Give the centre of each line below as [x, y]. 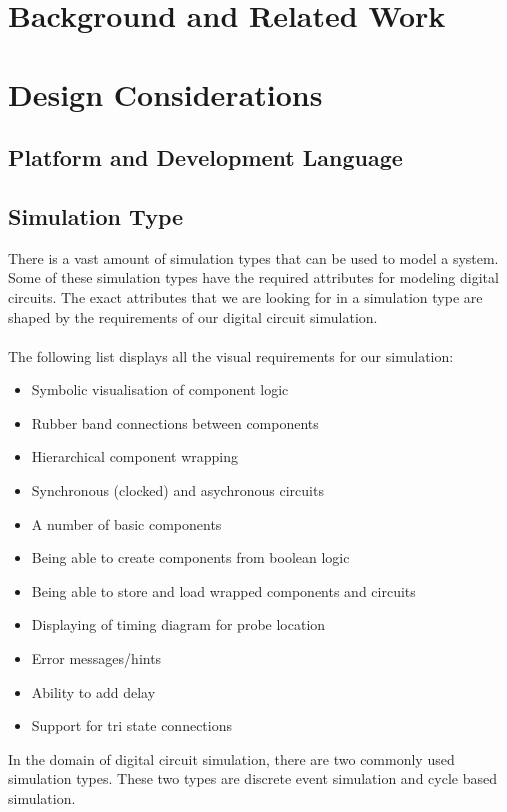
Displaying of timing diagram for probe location [178, 624]
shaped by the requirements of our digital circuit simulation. [193, 316]
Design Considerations [165, 93]
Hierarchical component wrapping [135, 456]
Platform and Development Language [205, 157]
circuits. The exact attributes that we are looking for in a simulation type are [245, 296]
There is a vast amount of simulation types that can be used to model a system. [253, 257]
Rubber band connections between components [175, 422]
